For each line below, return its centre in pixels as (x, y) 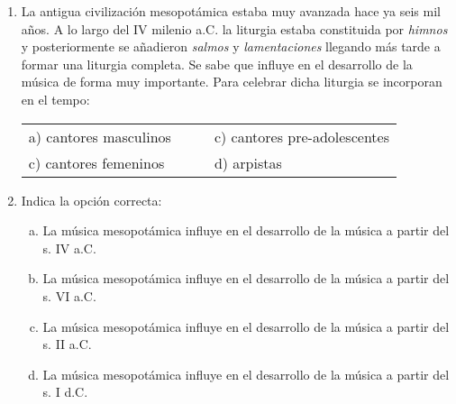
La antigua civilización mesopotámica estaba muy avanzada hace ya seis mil (231, 11)
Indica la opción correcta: (91, 200)
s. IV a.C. (69, 248)
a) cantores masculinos (100, 136)
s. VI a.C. (69, 295)
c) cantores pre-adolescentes (301, 136)
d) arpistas (248, 162)
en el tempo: (55, 99)
